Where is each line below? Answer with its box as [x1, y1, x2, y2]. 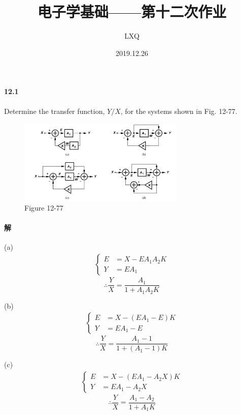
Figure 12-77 [24, 202, 63, 213]
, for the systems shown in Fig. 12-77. [120, 105, 237, 116]
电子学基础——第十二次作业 [37, 1, 227, 22]
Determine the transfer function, [4, 105, 105, 116]
